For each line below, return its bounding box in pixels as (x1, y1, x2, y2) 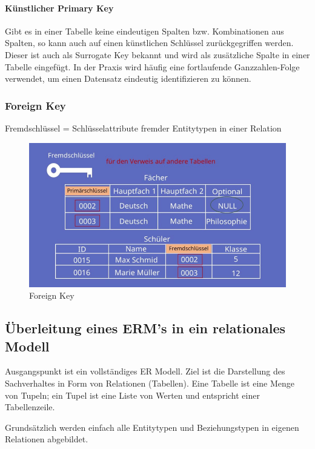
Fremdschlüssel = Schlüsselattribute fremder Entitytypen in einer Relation (5, 121, 282, 134)
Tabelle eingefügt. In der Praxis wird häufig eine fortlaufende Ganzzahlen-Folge (5, 60, 300, 73)
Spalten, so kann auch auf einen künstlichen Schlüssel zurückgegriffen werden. (5, 36, 294, 49)
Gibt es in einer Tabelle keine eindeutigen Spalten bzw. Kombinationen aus (5, 24, 284, 37)
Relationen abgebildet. (5, 433, 88, 445)
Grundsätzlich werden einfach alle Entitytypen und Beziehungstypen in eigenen (5, 421, 299, 433)
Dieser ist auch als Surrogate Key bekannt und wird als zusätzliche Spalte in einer (5, 48, 310, 61)
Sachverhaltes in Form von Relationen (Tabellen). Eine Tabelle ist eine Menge (5, 376, 294, 389)
